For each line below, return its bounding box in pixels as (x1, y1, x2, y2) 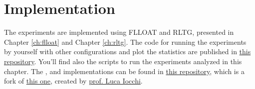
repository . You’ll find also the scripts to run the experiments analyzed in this (4, 56, 242, 66)
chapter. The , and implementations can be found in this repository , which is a (4, 66, 245, 76)
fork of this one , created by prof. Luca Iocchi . (4, 76, 143, 86)
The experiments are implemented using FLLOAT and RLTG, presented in (4, 27, 234, 37)
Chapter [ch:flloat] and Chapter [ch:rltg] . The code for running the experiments (4, 36, 247, 47)
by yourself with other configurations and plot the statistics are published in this (4, 46, 251, 57)
